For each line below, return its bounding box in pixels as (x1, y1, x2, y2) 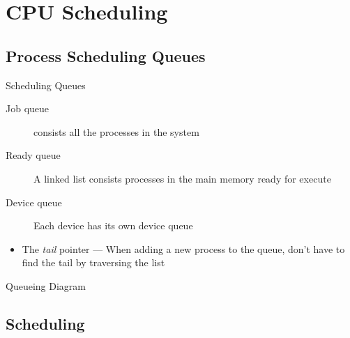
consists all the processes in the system (33, 124, 199, 139)
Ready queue (6, 148, 61, 162)
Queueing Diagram (6, 278, 86, 293)
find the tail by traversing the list (22, 255, 165, 270)
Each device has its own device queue (33, 218, 193, 233)
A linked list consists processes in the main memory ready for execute (33, 171, 331, 185)
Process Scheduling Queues (6, 45, 206, 66)
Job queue (6, 101, 50, 116)
